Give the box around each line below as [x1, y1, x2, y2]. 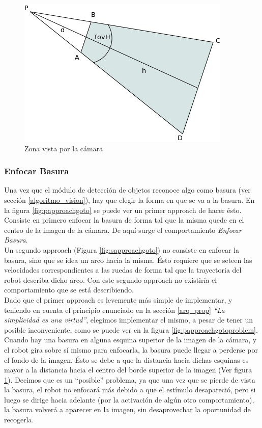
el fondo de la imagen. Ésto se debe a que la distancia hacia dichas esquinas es [4, 354, 249, 365]
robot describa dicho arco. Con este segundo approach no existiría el [4, 274, 217, 285]
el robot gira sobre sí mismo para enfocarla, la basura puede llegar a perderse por [4, 344, 258, 355]
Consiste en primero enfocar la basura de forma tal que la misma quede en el [4, 215, 244, 225]
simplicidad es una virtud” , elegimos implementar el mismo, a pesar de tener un [4, 314, 253, 325]
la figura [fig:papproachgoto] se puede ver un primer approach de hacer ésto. [4, 204, 242, 215]
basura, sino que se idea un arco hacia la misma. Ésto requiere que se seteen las [4, 254, 252, 265]
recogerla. [4, 414, 34, 425]
